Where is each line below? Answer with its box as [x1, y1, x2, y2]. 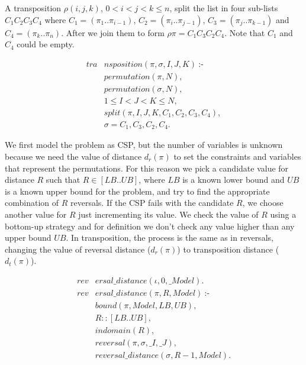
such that [46, 173, 80, 186]
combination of [5, 196, 59, 209]
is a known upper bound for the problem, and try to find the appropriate [5, 185, 270, 197]
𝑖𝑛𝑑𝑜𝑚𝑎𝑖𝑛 [95, 327, 131, 335]
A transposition [5, 2, 62, 14]
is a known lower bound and [182, 173, 285, 186]
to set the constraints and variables [173, 150, 301, 163]
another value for [5, 208, 67, 220]
